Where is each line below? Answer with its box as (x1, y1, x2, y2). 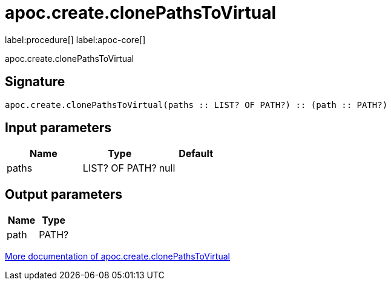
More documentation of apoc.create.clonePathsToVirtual (5, 251, 230, 262)
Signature (5, 74, 65, 90)
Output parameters (5, 186, 122, 202)
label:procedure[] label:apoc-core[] (5, 34, 146, 45)
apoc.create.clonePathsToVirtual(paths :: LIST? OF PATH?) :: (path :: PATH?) (5, 99, 388, 110)
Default (179, 147, 213, 160)
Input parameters (5, 120, 112, 136)
